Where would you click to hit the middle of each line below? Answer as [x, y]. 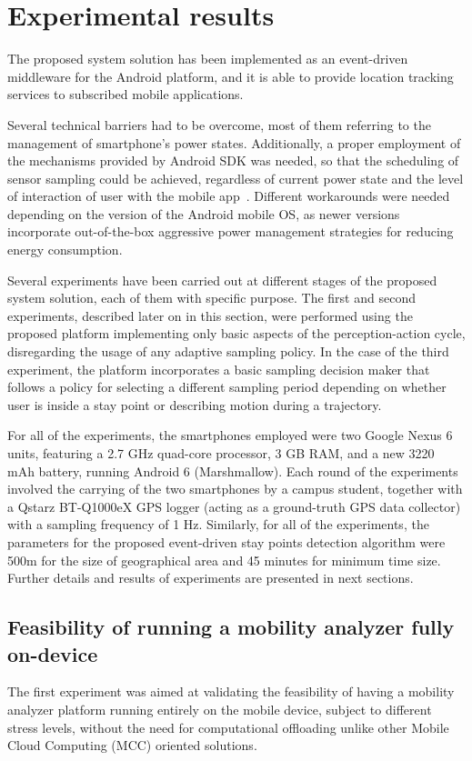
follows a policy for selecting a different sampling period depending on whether [227, 387]
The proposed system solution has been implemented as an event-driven [208, 59]
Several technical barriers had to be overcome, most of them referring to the [219, 124]
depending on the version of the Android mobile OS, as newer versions [204, 213]
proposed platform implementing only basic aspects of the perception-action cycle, [236, 333]
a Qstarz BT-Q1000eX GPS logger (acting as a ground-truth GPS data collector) [234, 506]
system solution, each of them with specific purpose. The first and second [211, 298]
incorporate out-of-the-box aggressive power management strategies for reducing [231, 231]
